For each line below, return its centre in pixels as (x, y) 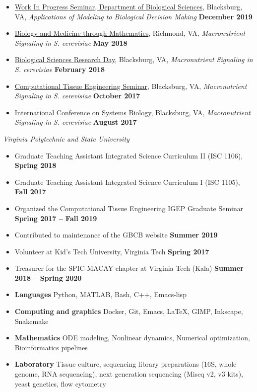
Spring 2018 (35, 165)
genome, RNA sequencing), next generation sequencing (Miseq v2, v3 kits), (129, 374)
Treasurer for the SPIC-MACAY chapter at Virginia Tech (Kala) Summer (129, 268)
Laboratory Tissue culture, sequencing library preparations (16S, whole (126, 364)
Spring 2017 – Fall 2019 (56, 218)
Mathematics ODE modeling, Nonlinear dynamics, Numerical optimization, (132, 338)
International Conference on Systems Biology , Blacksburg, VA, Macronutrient (132, 112)
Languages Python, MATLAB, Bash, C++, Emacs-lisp (100, 294)
